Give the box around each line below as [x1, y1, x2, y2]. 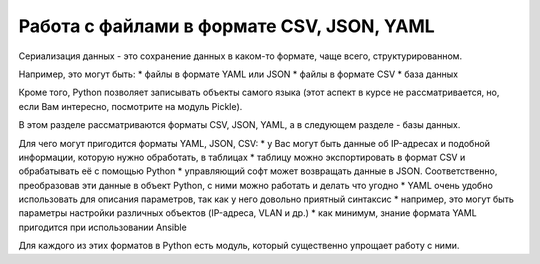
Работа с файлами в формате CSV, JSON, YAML [18, 15, 435, 37]
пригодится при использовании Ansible [18, 221, 187, 233]
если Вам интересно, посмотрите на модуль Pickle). [18, 100, 243, 112]
